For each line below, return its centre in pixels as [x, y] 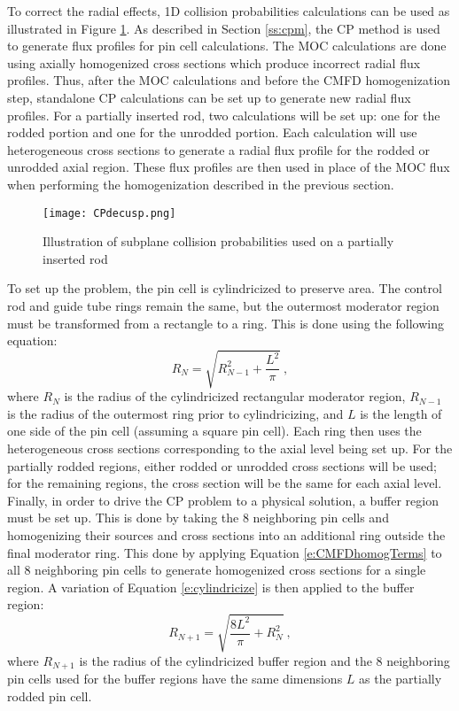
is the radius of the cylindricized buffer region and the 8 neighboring [265, 660]
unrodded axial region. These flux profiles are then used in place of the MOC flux [229, 167]
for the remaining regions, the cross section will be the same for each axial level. [225, 483]
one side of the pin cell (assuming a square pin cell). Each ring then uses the [214, 431]
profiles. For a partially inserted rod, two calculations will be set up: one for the [224, 115]
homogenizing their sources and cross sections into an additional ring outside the [226, 535]
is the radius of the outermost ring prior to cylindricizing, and [175, 413]
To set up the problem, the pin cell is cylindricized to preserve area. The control [225, 288]
